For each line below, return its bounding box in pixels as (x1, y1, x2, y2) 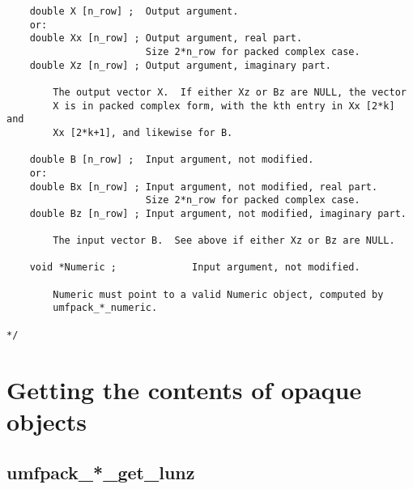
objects (6, 404, 87, 437)
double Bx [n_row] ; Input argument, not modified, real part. (29, 181, 378, 193)
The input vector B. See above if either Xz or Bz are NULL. (53, 235, 395, 247)
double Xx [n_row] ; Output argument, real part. (29, 32, 303, 45)
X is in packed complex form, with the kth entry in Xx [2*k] (53, 100, 395, 112)
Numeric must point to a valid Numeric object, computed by (53, 288, 384, 300)
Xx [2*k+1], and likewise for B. (53, 126, 233, 138)
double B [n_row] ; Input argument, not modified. (29, 154, 314, 166)
